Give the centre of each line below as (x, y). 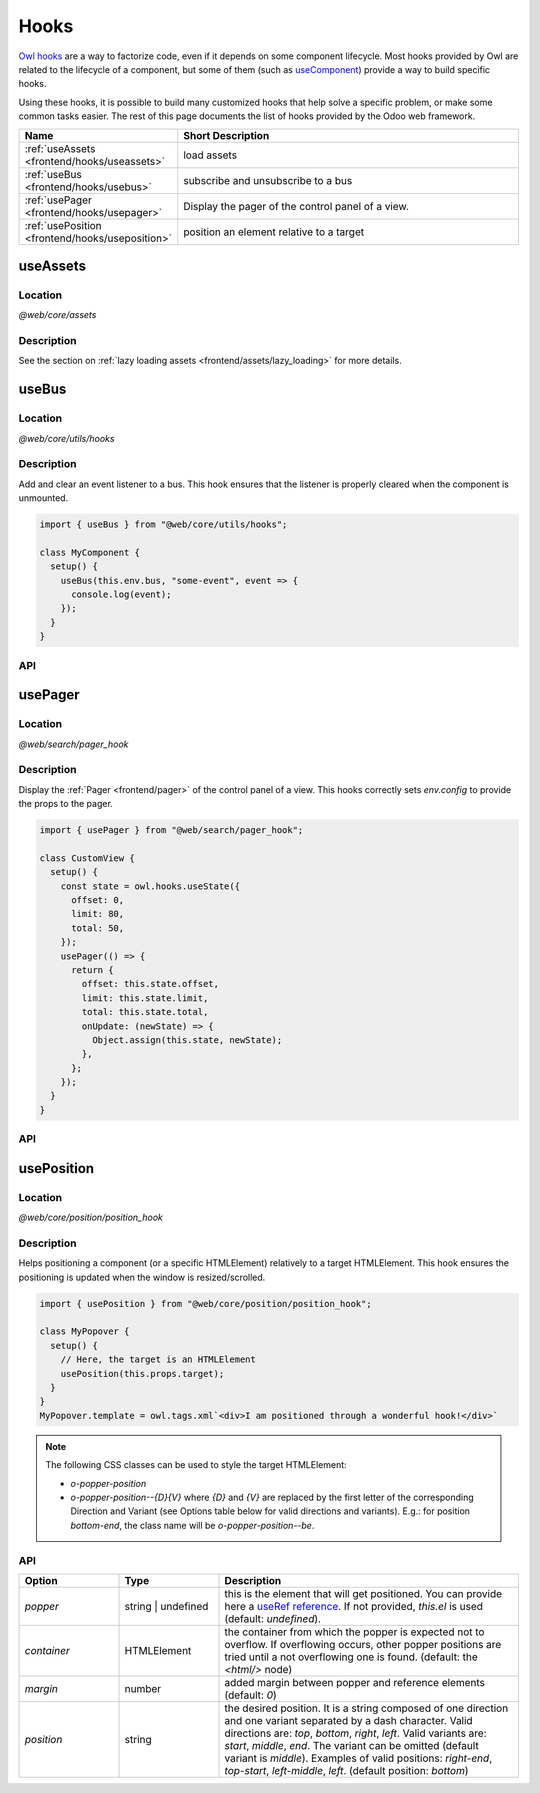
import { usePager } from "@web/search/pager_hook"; (171, 830)
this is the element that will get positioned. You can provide (363, 1593)
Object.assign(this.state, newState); (187, 1039)
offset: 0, (98, 899)
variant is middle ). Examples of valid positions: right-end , (358, 1758)
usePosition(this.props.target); (142, 1373)
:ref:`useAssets (60, 148)
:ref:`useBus (53, 174)
